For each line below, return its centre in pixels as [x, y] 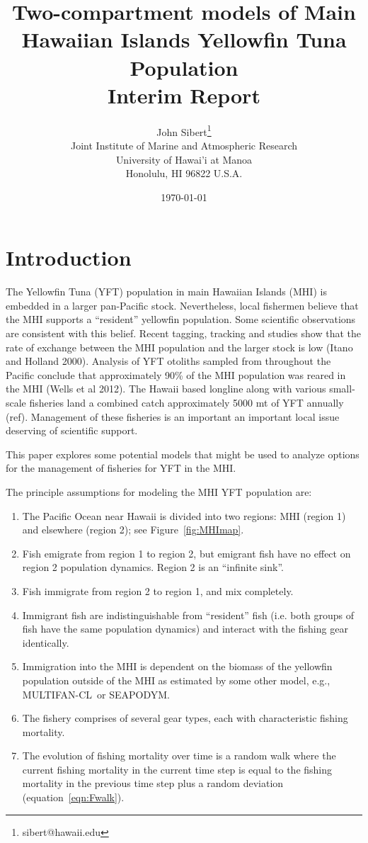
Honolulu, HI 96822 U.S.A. [184, 173]
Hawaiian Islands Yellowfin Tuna [184, 39]
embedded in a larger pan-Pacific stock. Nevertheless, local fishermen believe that [182, 305]
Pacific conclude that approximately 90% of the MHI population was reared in [176, 374]
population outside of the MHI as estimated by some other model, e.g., [176, 680]
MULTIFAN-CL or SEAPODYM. [96, 694]
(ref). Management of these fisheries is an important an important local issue [173, 416]
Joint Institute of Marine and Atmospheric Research [184, 145]
